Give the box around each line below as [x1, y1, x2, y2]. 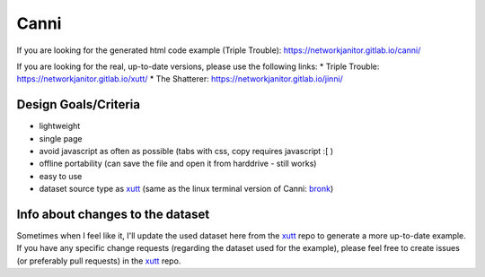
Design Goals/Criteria [16, 97, 141, 112]
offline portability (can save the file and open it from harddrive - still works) [39, 158, 317, 169]
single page [39, 133, 83, 143]
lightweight [39, 121, 81, 132]
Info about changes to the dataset [16, 207, 210, 221]
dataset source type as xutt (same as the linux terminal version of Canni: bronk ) [39, 184, 334, 195]
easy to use [39, 170, 83, 181]
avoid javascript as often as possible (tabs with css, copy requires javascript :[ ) [39, 146, 334, 157]
